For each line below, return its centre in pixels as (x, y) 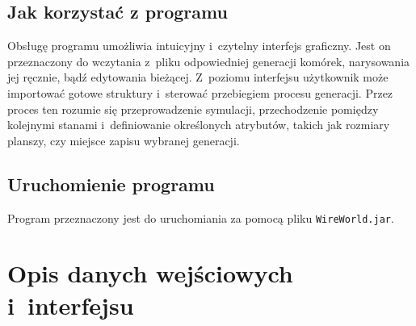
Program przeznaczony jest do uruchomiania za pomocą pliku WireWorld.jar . (201, 217)
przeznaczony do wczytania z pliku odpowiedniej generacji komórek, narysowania (209, 61)
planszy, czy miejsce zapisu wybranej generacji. (124, 140)
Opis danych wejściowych (150, 273)
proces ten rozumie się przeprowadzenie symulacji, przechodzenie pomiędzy (193, 109)
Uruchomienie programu (111, 184)
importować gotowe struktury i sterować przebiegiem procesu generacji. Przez (200, 92)
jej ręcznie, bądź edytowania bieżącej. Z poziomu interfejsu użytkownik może (198, 77)
